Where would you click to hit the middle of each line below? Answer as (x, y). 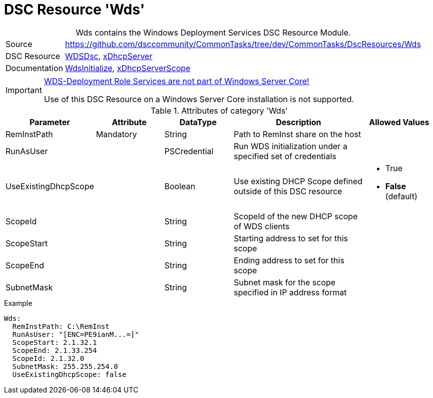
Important (24, 90)
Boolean (180, 186)
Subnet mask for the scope (285, 282)
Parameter (50, 122)
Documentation (34, 68)
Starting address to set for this (291, 238)
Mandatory (116, 134)
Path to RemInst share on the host (298, 134)
